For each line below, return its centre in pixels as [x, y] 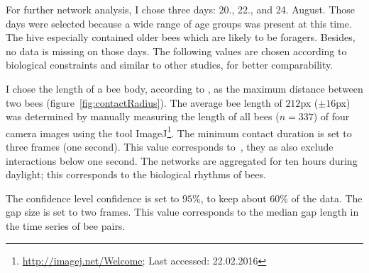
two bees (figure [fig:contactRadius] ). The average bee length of [144, 102]
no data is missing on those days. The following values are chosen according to [176, 51]
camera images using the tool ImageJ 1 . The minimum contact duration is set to [179, 132]
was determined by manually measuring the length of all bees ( [143, 116]
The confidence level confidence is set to [93, 198]
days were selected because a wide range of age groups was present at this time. [179, 23]
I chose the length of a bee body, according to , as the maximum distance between [184, 88]
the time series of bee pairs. [66, 225]
